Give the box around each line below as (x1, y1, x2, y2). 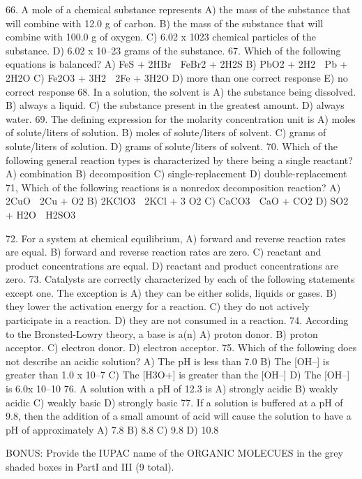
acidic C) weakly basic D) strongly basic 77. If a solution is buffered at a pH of (6, 395, 343, 409)
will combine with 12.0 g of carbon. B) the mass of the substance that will (6, 15, 324, 30)
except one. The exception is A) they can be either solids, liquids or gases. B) (6, 285, 337, 300)
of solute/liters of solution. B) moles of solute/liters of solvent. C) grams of (6, 125, 326, 140)
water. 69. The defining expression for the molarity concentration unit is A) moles (6, 111, 356, 126)
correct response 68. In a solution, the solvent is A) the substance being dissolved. (6, 84, 356, 98)
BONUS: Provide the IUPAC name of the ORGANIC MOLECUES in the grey (6, 445, 343, 460)
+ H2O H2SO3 (6, 207, 76, 221)
